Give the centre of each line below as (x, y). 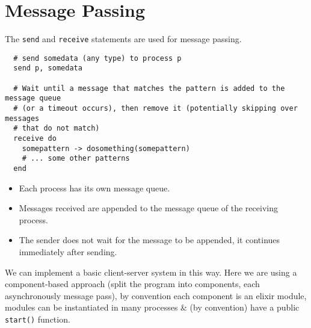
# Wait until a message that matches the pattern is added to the (149, 88)
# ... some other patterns (76, 159)
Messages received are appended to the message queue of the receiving (148, 208)
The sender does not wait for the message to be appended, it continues (149, 240)
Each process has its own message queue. (94, 187)
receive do (35, 139)
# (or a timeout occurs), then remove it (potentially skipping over (155, 109)
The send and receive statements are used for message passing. (123, 39)
